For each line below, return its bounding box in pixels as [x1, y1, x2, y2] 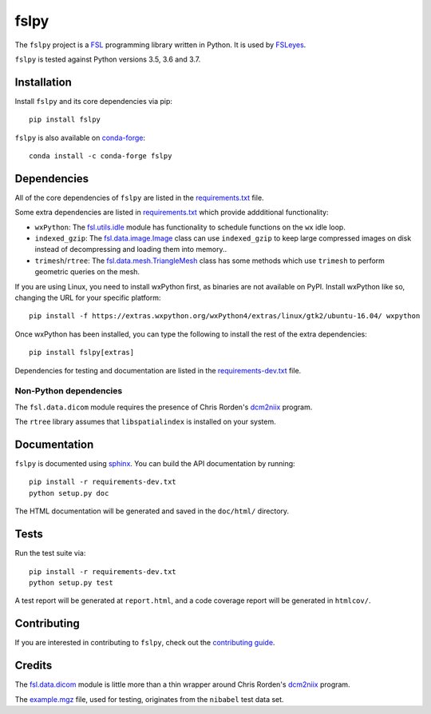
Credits [14, 659, 53, 672]
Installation [14, 75, 72, 89]
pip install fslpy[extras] [29, 348, 135, 357]
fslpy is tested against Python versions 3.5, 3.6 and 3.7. [14, 54, 201, 64]
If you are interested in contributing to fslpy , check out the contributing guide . [14, 638, 275, 648]
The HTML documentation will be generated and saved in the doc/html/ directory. [14, 506, 290, 516]
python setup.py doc [29, 489, 109, 497]
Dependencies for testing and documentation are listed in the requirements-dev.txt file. [14, 365, 302, 375]
